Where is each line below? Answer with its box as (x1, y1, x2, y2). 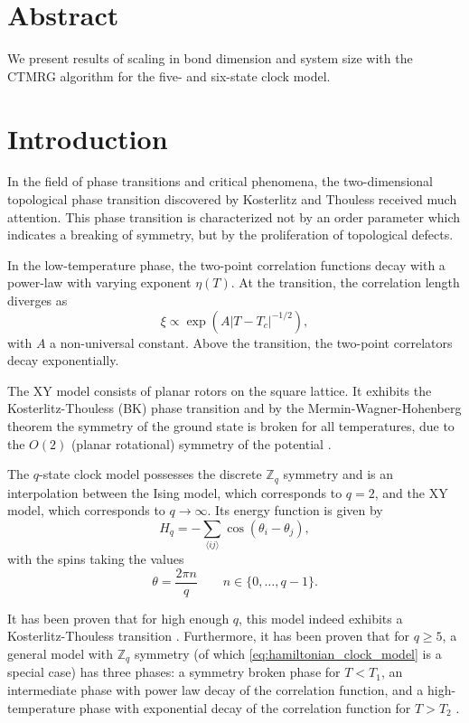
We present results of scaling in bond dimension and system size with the (7, 49, 413, 68)
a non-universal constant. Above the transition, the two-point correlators (50, 333, 453, 352)
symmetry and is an (283, 465, 394, 484)
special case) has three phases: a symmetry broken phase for (7, 662, 341, 681)
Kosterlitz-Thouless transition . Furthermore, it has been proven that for (7, 626, 409, 645)
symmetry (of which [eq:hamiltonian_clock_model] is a (134, 643, 442, 662)
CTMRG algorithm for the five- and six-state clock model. (7, 66, 331, 85)
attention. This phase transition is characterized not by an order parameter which (7, 207, 461, 226)
